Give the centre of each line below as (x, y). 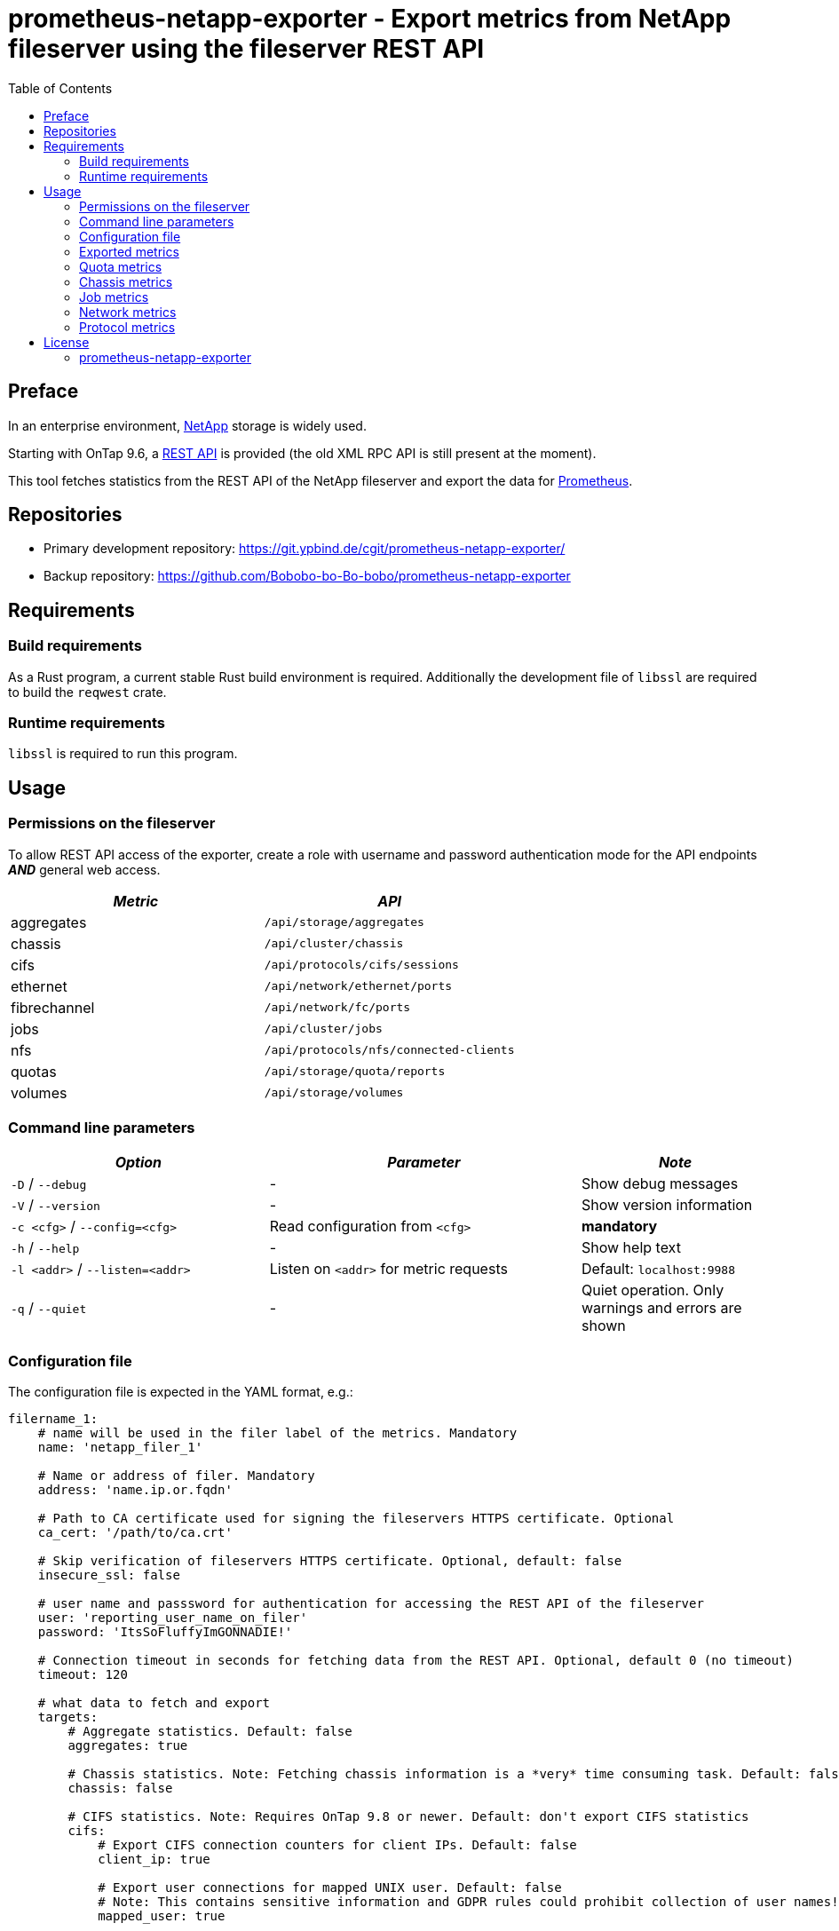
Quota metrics (121, 266)
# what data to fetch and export (154, 1703)
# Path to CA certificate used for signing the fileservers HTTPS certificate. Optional (356, 1519)
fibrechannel (53, 1007)
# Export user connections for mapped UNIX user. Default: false (330, 1888)
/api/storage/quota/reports (355, 1072)
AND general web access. (84, 869)
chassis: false (120, 1789)
